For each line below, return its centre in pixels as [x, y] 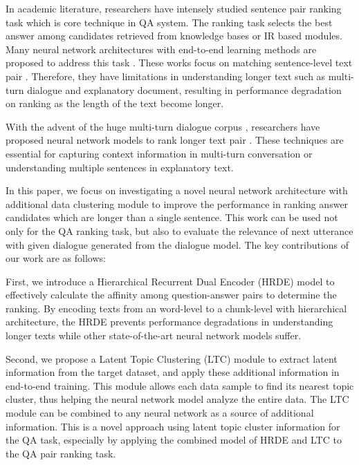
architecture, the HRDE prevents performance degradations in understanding [169, 322]
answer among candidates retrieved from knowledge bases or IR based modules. [174, 36]
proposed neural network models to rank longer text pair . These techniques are [175, 140]
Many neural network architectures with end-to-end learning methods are [161, 49]
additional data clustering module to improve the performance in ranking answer [177, 203]
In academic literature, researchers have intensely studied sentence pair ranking [174, 8]
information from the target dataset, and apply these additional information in [173, 372]
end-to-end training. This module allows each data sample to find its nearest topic [180, 385]
